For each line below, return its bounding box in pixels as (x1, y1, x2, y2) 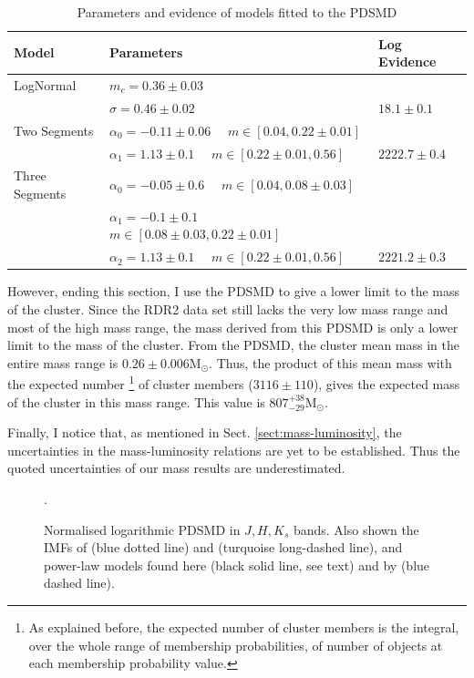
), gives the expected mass (313, 375, 460, 393)
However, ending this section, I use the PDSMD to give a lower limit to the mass (7, 282, 460, 301)
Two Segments (14, 120, 94, 139)
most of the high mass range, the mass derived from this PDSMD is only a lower (7, 317, 459, 336)
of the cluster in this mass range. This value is (7, 392, 265, 411)
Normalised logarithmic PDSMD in (44, 519, 241, 539)
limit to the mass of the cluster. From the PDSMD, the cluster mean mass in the (7, 335, 459, 354)
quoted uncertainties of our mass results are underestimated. (7, 458, 345, 478)
